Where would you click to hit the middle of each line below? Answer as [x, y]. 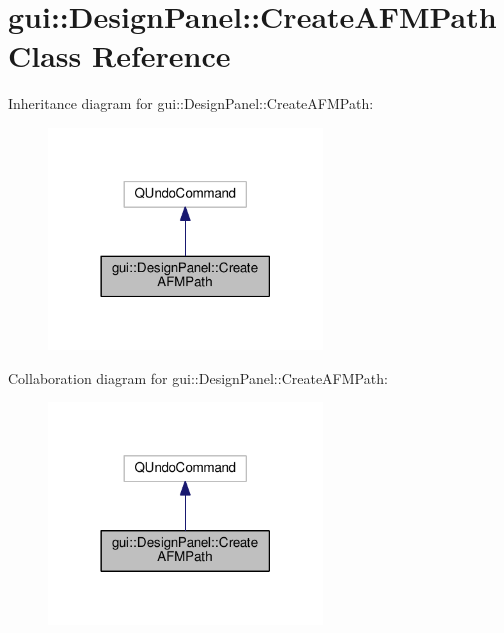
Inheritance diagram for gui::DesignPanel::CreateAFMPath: [191, 103]
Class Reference [119, 55]
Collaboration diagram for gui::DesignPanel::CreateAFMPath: [198, 377]
